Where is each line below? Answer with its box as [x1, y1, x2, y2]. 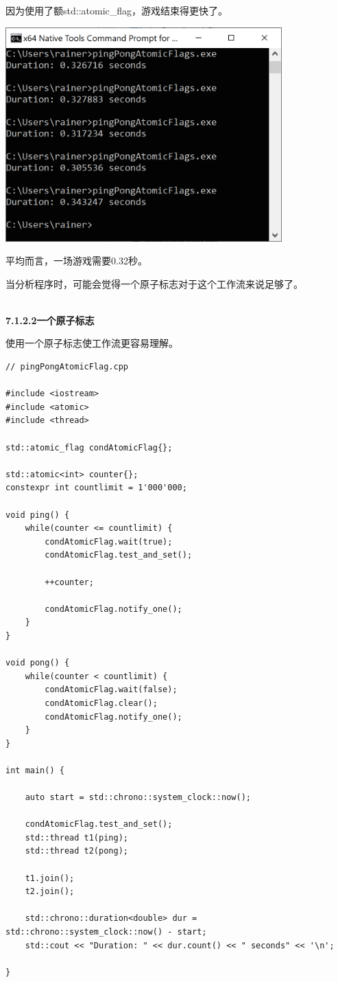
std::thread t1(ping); [25, 832, 128, 843]
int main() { [5, 765, 64, 775]
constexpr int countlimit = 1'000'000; [5, 483, 187, 493]
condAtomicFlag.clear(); [45, 698, 158, 708]
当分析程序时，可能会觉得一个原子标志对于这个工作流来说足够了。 [5, 276, 303, 290]
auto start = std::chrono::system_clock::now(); [25, 792, 251, 803]
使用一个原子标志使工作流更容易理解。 [5, 336, 178, 350]
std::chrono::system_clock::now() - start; [5, 927, 207, 937]
